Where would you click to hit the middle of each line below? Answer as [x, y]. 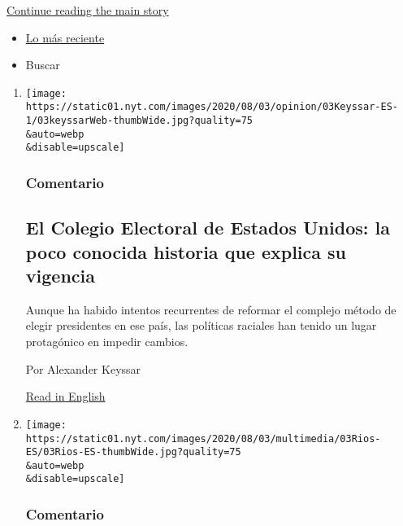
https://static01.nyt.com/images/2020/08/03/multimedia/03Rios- [203, 438]
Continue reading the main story [88, 10]
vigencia [60, 276]
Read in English [65, 396]
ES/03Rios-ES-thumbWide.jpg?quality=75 [133, 452]
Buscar [43, 65]
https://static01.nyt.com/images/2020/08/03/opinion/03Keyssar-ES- [212, 107]
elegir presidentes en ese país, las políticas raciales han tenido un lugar [201, 325]
